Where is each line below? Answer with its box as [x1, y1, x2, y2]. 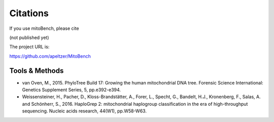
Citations [9, 8, 49, 19]
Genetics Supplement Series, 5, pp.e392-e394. [22, 87, 121, 93]
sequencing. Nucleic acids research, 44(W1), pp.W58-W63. [22, 108, 147, 114]
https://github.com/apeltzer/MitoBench [9, 53, 91, 59]
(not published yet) [9, 34, 49, 40]
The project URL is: [9, 44, 50, 50]
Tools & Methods [9, 66, 64, 75]
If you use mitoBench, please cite [9, 25, 79, 31]
